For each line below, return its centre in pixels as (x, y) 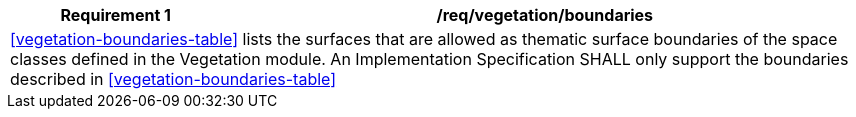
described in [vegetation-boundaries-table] (173, 79)
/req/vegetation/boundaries (545, 15)
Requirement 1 (116, 15)
